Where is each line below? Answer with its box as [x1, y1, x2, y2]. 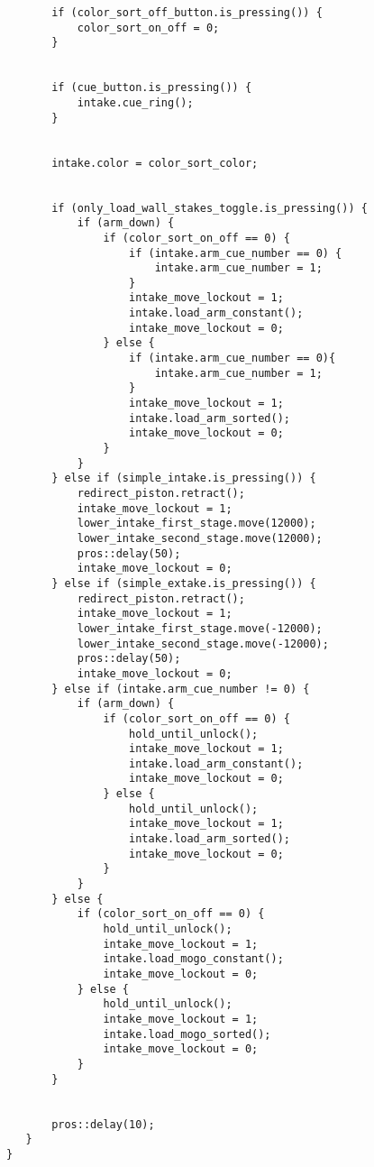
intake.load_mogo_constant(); [103, 952, 284, 966]
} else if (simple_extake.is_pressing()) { [51, 576, 316, 590]
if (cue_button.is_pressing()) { [51, 81, 252, 95]
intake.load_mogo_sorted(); [103, 1027, 271, 1041]
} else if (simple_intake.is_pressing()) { [51, 472, 316, 485]
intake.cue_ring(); [77, 96, 194, 109]
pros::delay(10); [51, 1117, 155, 1131]
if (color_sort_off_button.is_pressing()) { [51, 6, 323, 19]
